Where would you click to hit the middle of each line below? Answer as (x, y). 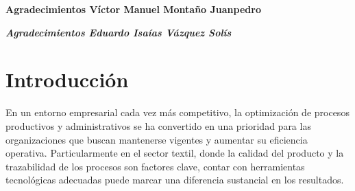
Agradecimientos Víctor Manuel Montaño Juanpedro (133, 9)
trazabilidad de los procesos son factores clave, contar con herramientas (155, 166)
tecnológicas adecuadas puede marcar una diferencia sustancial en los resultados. (175, 180)
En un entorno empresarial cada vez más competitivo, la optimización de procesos (177, 112)
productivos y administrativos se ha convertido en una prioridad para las (158, 125)
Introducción (67, 79)
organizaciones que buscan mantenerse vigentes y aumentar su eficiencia (157, 139)
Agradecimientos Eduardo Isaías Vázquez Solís (119, 32)
